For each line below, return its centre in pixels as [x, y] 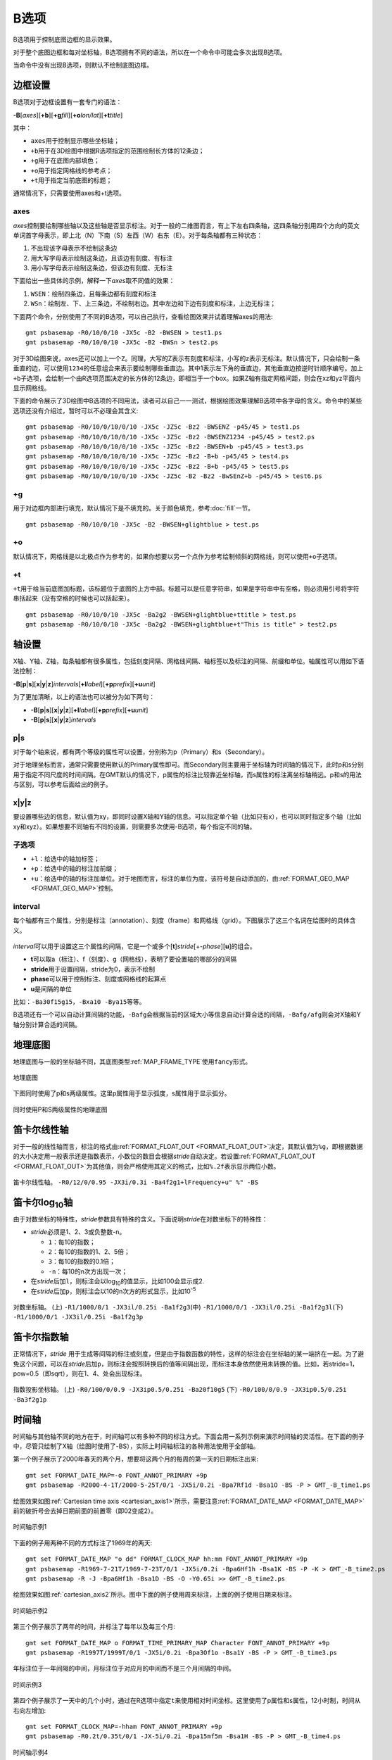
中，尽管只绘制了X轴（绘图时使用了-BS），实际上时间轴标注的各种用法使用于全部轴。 [136, 1446]
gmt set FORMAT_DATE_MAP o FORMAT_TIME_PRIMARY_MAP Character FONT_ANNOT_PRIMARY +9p [178, 1643]
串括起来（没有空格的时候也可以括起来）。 [73, 598]
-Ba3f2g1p [30, 1400]
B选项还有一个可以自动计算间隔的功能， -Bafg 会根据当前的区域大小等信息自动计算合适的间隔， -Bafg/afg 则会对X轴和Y [187, 1014]
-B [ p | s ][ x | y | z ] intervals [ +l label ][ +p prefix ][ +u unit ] [84, 684]
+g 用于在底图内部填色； [65, 161]
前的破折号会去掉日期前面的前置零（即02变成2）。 [85, 1511]
